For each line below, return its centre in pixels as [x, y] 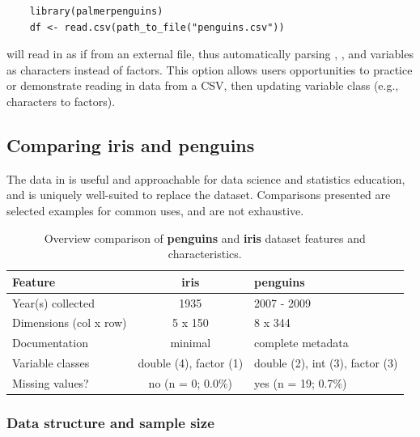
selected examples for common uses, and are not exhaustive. [155, 210]
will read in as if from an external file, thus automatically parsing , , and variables [210, 54]
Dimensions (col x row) [70, 322]
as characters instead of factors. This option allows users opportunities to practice [210, 69]
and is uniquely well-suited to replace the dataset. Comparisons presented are [199, 195]
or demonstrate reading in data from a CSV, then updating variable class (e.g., [203, 85]
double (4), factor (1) [191, 363]
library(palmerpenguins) [96, 11]
